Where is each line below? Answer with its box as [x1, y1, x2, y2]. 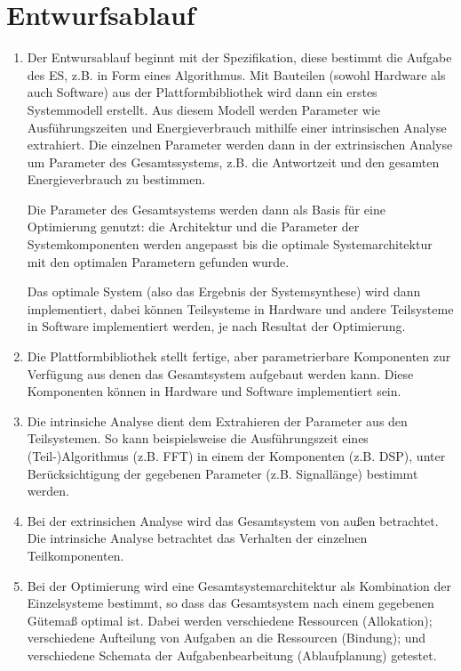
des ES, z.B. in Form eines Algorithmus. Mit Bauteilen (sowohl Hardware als [27, 65, 446, 84]
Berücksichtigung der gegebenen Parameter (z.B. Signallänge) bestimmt [27, 464, 418, 482]
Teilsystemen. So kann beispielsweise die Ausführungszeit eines [27, 429, 369, 448]
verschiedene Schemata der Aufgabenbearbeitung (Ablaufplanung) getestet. [27, 645, 437, 664]
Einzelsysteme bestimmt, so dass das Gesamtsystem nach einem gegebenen [27, 594, 434, 612]
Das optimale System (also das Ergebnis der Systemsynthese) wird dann [27, 282, 421, 301]
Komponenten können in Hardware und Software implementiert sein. [27, 382, 401, 400]
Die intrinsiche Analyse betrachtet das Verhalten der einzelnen [27, 529, 368, 547]
